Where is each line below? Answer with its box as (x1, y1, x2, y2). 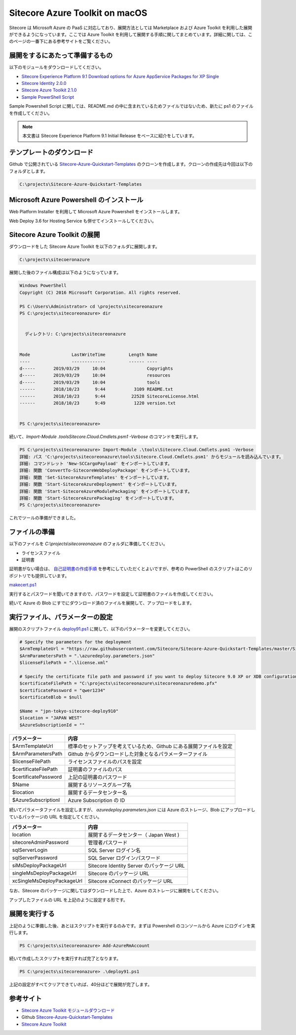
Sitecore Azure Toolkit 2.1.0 (21, 87, 77, 93)
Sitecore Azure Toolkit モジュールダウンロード (21, 1007, 115, 1013)
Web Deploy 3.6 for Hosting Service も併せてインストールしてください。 (9, 218, 156, 224)
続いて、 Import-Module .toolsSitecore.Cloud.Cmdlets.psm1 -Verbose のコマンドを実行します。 (9, 434, 201, 439)
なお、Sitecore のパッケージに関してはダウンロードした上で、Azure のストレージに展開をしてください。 (9, 888, 222, 894)
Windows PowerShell (19, 283, 67, 288)
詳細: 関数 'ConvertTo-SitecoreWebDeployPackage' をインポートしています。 (19, 468, 192, 474)
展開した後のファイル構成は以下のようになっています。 (9, 270, 121, 276)
